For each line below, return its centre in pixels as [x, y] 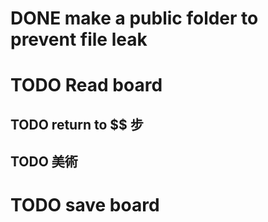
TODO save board [85, 205]
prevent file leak [79, 39]
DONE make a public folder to [134, 18]
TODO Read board [86, 85]
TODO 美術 [44, 162]
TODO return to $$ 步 [77, 124]
